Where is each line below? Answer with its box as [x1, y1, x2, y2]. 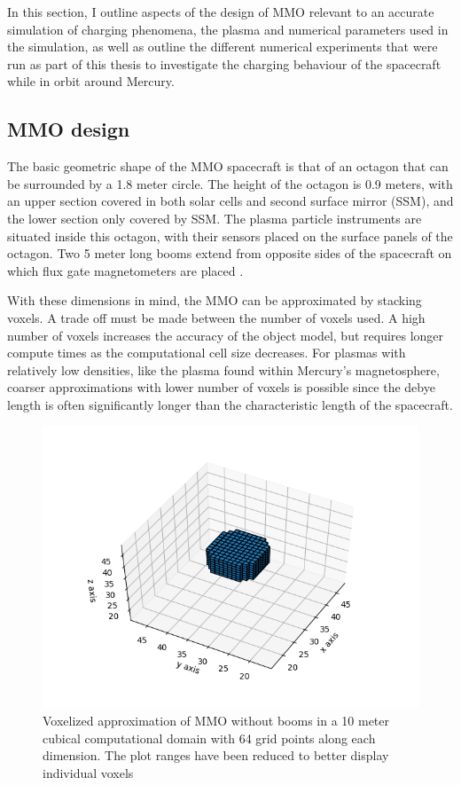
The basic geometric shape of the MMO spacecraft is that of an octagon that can [7, 157, 449, 176]
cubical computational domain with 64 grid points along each [43, 728, 376, 747]
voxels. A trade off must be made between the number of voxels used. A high [7, 308, 426, 326]
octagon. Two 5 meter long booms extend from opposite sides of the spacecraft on [7, 244, 452, 263]
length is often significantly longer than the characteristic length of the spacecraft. [7, 395, 453, 413]
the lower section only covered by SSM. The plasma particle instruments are [7, 208, 422, 227]
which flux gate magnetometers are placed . [7, 261, 244, 279]
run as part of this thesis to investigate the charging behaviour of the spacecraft [7, 54, 441, 73]
